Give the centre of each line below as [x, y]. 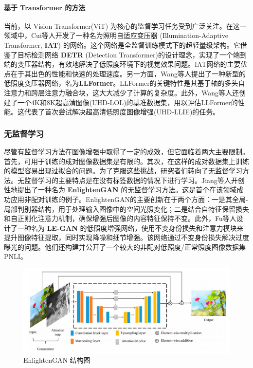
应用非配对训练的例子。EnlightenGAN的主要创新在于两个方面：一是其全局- [129, 199]
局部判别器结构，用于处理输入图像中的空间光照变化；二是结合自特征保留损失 [126, 209]
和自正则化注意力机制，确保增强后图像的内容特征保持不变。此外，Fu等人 [120, 218]
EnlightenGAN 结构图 [57, 360]
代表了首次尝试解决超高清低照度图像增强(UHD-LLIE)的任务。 [122, 112]
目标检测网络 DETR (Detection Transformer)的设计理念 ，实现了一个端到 [132, 54]
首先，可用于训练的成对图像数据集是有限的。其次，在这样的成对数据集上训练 [126, 161]
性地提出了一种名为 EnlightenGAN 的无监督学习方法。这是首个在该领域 [120, 190]
